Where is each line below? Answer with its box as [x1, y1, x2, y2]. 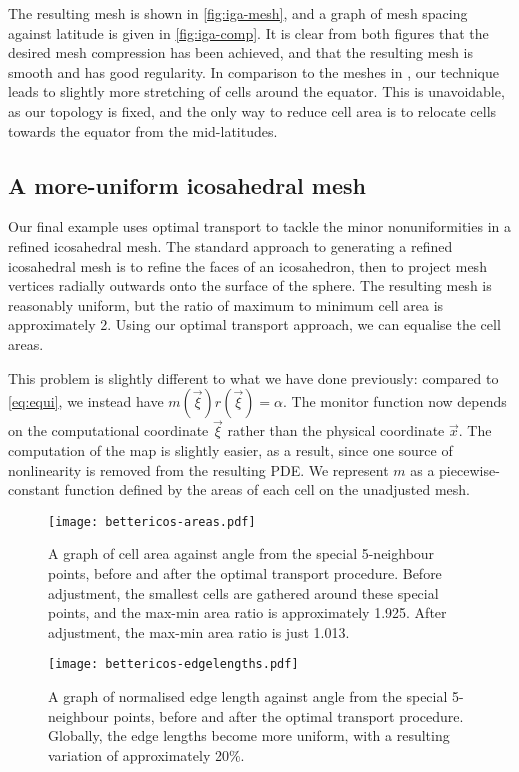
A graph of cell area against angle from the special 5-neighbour [48, 543, 435, 564]
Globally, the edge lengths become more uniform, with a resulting [48, 725, 450, 746]
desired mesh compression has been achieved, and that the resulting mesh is [8, 42, 474, 63]
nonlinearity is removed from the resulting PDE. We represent [8, 459, 389, 480]
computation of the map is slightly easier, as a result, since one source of [8, 439, 453, 460]
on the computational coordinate [8, 420, 209, 441]
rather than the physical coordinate [227, 420, 445, 441]
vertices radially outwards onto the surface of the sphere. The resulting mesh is [8, 275, 492, 296]
